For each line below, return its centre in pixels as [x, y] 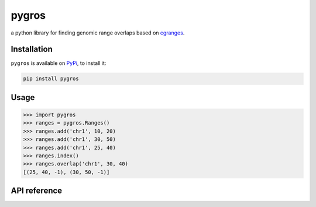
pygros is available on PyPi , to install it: [59, 63]
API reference [37, 191]
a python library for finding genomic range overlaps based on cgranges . [98, 33]
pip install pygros [51, 79]
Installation [32, 49]
